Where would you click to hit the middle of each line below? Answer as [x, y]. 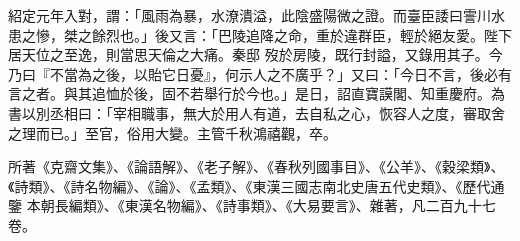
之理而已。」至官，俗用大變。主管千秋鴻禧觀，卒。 [172, 132]
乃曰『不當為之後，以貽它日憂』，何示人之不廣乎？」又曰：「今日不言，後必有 [260, 73]
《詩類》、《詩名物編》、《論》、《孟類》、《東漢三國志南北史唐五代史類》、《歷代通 [256, 185]
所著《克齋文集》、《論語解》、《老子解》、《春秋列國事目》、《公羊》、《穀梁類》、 [256, 166]
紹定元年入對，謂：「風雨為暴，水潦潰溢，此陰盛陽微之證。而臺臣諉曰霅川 [249, 15]
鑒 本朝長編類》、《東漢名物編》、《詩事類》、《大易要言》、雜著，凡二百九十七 [252, 205]
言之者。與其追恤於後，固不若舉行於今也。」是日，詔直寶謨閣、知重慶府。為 [256, 93]
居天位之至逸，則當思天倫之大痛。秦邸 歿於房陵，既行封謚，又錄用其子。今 [255, 54]
